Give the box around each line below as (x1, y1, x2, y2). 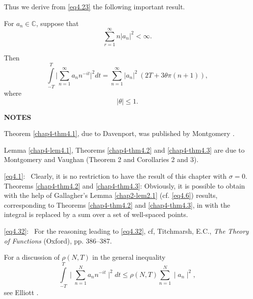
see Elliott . (4, 287, 39, 297)
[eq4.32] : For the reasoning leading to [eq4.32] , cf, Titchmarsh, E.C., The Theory (4, 225, 249, 236)
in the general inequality (92, 252, 166, 262)
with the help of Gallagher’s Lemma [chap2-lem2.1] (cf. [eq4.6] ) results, (4, 190, 218, 200)
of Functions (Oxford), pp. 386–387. (4, 235, 112, 245)
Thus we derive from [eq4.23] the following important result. (4, 1, 185, 11)
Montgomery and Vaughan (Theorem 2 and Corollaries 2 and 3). (4, 154, 199, 164)
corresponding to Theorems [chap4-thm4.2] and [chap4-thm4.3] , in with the (4, 199, 230, 210)
